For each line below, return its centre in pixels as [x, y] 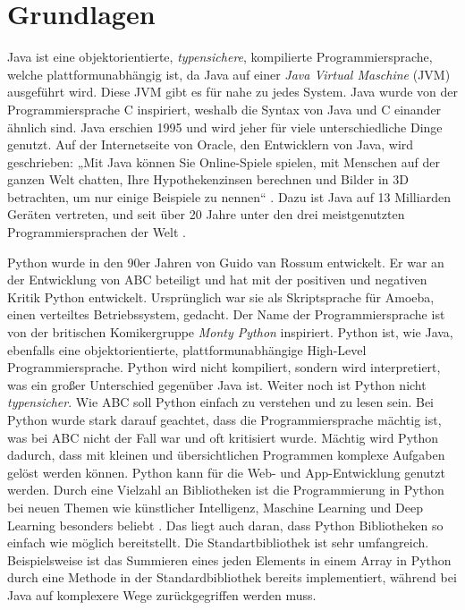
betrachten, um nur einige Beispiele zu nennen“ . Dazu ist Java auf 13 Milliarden [229, 196]
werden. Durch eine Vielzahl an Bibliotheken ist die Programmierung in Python [226, 490]
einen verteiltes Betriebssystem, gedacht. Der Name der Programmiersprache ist [226, 314]
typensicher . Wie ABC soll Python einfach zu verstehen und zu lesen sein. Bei [221, 402]
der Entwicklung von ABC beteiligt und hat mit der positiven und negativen [217, 280]
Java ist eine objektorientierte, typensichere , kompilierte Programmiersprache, [220, 57]
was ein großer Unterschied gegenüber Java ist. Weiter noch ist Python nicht [217, 384]
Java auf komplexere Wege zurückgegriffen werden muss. [162, 594]
